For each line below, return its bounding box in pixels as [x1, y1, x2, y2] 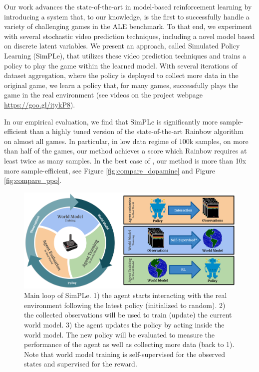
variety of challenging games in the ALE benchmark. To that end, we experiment [4, 21, 252, 31]
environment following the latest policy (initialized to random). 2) [24, 299, 226, 310]
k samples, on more [189, 135, 249, 146]
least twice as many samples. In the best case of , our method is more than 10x [4, 155, 247, 165]
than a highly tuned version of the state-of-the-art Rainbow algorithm [29, 126, 244, 136]
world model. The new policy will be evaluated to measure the [24, 329, 215, 339]
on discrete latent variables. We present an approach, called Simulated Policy [4, 40, 240, 51]
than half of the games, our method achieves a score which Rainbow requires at [4, 145, 247, 156]
